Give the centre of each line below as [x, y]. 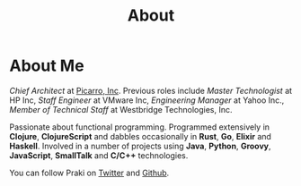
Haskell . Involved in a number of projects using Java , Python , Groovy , [140, 146]
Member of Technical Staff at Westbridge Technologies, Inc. [121, 109]
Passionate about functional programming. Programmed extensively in [140, 127]
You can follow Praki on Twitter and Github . [89, 173]
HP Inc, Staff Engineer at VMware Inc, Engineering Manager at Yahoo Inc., [147, 100]
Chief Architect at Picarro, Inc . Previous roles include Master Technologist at [151, 90]
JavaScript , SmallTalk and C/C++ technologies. [99, 155]
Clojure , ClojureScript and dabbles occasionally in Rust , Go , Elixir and [141, 136]
